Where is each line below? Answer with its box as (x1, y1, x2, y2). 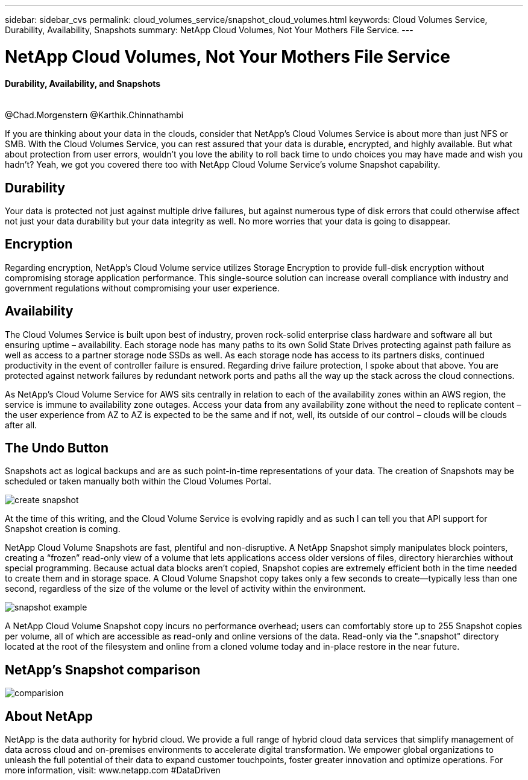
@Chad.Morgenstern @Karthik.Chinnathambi (5, 110, 184, 121)
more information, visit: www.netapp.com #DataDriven (5, 765, 221, 776)
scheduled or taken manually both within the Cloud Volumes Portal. (5, 476, 272, 487)
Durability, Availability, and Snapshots (5, 78, 161, 89)
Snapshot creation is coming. (5, 524, 121, 534)
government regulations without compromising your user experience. (5, 282, 280, 293)
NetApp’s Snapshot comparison (5, 662, 201, 677)
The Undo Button (5, 440, 108, 456)
